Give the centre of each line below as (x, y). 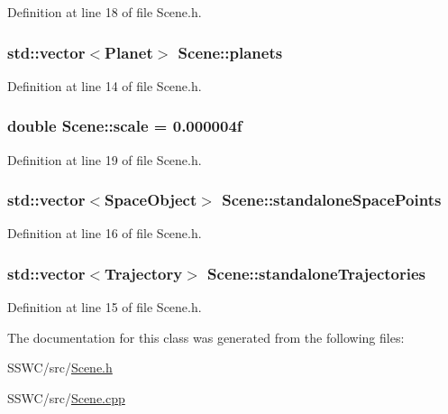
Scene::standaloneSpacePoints (332, 200)
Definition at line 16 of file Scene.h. (105, 233)
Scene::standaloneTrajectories (317, 273)
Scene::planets (230, 52)
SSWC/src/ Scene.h (60, 368)
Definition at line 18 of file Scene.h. (105, 12)
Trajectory (144, 273)
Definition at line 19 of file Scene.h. (105, 159)
